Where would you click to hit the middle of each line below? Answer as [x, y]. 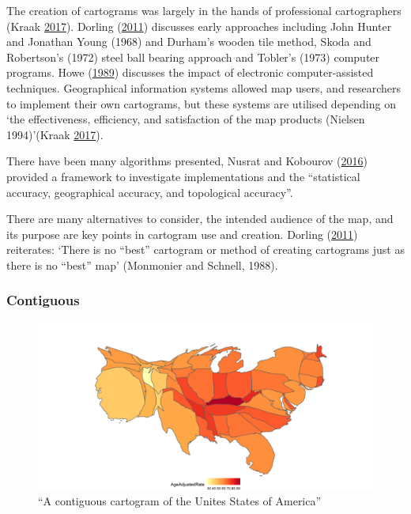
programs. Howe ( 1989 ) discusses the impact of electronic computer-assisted [190, 72]
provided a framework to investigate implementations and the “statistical [183, 176]
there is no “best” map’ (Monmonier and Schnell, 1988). [142, 265]
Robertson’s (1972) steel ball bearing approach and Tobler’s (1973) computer [193, 57]
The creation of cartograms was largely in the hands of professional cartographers [204, 10]
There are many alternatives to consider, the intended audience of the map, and [200, 219]
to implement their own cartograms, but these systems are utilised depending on [201, 103]
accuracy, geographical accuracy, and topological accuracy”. [150, 192]
